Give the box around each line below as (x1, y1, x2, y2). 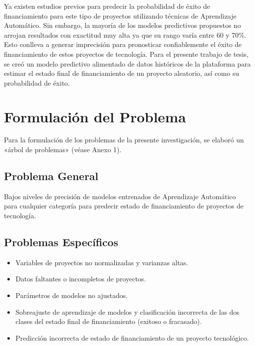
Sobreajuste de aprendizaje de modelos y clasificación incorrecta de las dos (15, 306, 240, 317)
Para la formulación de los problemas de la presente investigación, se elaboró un (4, 135, 244, 145)
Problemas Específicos (4, 234, 118, 250)
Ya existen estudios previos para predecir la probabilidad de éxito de (4, 1, 210, 11)
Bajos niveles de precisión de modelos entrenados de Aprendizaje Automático (4, 191, 236, 201)
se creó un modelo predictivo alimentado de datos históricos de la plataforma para (4, 58, 251, 69)
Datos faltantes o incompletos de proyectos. (15, 274, 146, 284)
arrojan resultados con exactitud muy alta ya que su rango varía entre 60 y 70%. (4, 29, 246, 40)
